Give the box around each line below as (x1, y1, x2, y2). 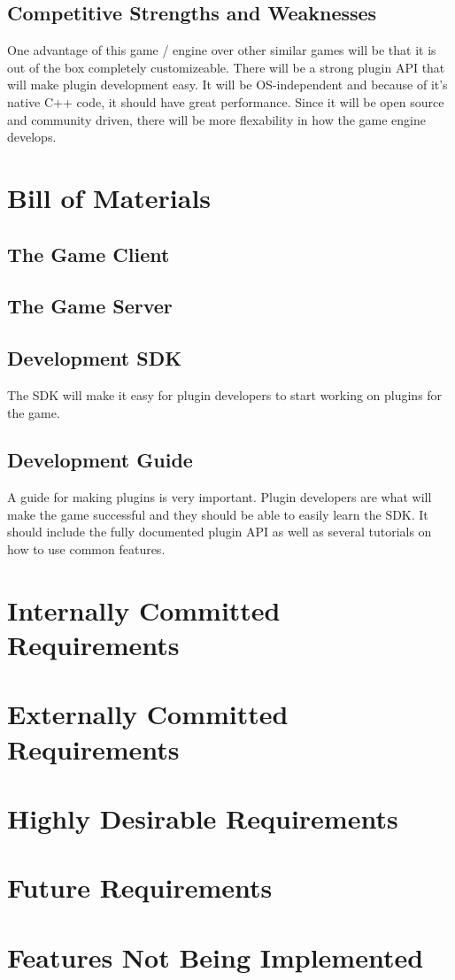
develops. (7, 127, 57, 146)
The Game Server (7, 292, 173, 320)
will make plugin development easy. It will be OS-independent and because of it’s (7, 75, 448, 94)
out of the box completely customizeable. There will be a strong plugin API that (7, 58, 445, 76)
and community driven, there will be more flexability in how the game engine (7, 110, 427, 128)
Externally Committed (7, 696, 289, 732)
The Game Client (7, 240, 170, 267)
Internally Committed (7, 591, 281, 628)
